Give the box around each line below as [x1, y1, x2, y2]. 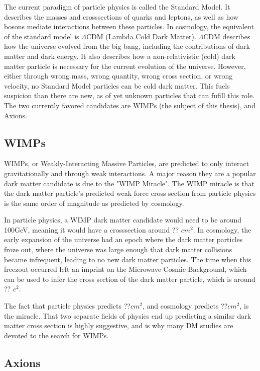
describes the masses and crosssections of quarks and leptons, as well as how [4, 11, 238, 22]
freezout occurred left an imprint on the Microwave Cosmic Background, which [4, 264, 247, 274]
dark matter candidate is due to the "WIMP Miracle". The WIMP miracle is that [4, 178, 254, 188]
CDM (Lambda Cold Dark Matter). [86, 31, 196, 41]
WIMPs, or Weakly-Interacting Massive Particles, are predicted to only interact [4, 158, 249, 169]
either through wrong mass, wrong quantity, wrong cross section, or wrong [4, 70, 233, 81]
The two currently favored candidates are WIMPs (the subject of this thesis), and [4, 100, 255, 110]
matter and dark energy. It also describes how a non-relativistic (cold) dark [4, 50, 235, 61]
